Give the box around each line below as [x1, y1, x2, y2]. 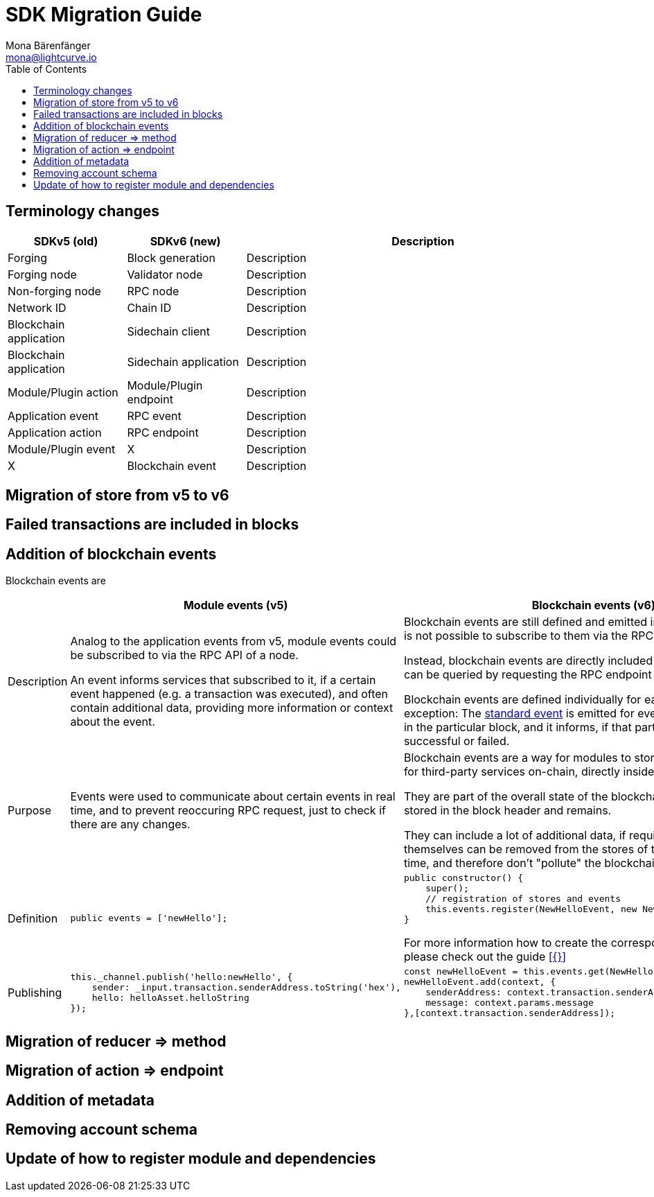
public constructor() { [403, 873, 524, 884]
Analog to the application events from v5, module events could [70, 634, 397, 649]
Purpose [8, 803, 52, 818]
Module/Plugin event [8, 442, 116, 456]
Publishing [8, 985, 62, 999]
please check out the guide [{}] [403, 950, 567, 964]
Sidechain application [127, 354, 239, 369]
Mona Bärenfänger [6, 39, 91, 51]
